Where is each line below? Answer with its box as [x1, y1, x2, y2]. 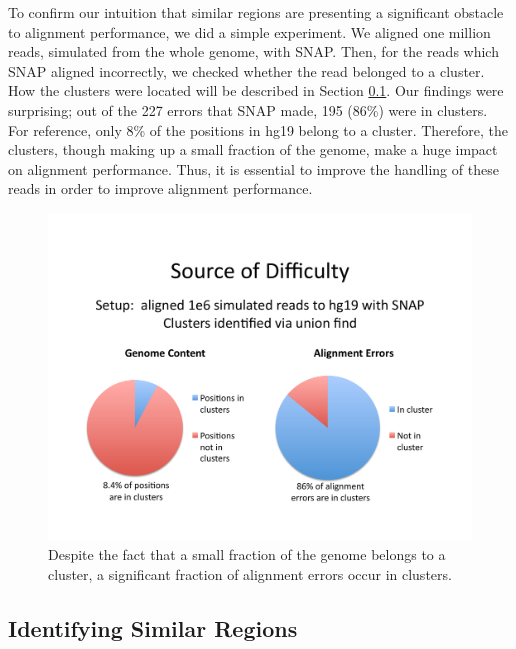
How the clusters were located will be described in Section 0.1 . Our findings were [8, 80, 504, 101]
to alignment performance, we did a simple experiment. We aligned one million [8, 21, 491, 42]
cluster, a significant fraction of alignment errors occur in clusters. [48, 563, 452, 584]
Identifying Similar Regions [8, 612, 298, 643]
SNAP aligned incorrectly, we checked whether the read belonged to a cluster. [8, 60, 485, 81]
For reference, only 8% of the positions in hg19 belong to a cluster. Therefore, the [8, 119, 508, 140]
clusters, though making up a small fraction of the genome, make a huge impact [8, 139, 498, 160]
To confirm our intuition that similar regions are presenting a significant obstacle [8, 2, 504, 22]
